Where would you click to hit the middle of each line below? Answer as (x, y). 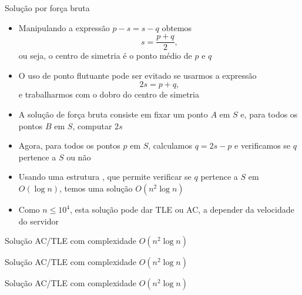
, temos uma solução (96, 188)
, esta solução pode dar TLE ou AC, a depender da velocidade (182, 209)
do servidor (39, 221)
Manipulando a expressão (64, 27)
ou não (79, 157)
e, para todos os (269, 114)
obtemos (177, 27)
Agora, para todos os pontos (69, 145)
